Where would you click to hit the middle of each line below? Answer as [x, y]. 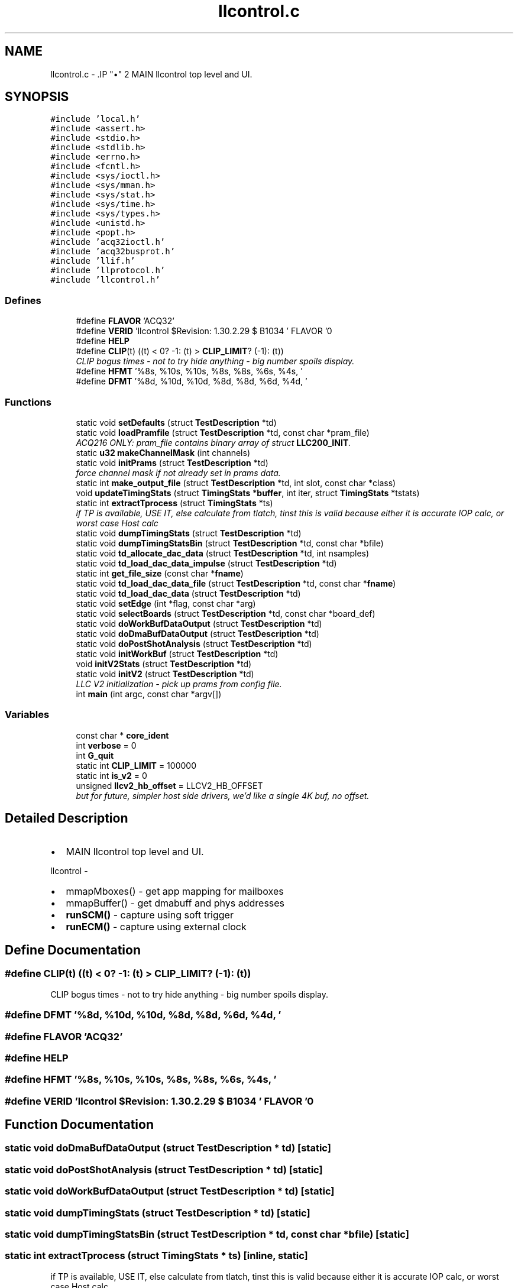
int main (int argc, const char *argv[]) [149, 694]
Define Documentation [73, 950]
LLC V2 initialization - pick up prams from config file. [179, 684]
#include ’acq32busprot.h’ [113, 252]
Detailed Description [67, 818]
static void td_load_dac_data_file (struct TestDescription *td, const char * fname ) [236, 583]
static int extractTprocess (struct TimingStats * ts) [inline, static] [156, 1256]
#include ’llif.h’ [93, 261]
